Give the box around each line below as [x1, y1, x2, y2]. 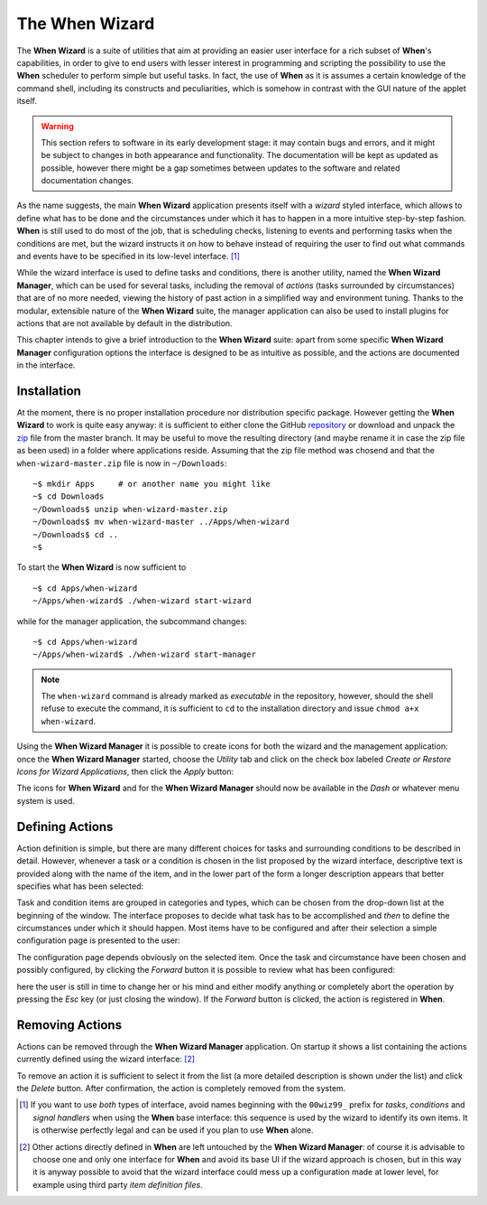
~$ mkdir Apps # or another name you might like [32, 479, 271, 489]
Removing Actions [16, 1017, 122, 1032]
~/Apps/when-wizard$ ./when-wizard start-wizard [32, 596, 252, 606]
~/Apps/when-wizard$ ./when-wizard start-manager [32, 649, 257, 659]
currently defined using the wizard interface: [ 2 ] [16, 1053, 196, 1065]
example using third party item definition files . [32, 1179, 203, 1190]
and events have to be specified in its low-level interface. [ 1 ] [16, 251, 241, 262]
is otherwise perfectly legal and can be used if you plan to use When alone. [32, 1125, 315, 1135]
